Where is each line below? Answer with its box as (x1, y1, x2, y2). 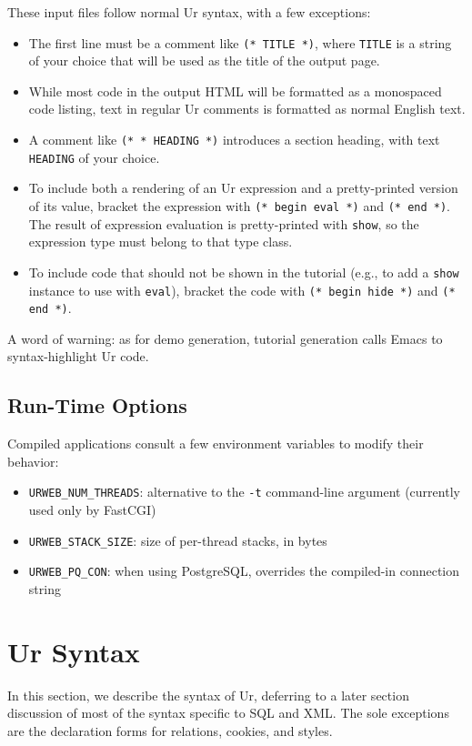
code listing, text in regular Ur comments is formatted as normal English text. (28, 99, 466, 118)
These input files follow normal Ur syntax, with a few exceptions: (7, 3, 371, 21)
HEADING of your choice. (28, 147, 160, 166)
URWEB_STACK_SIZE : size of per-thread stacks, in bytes (28, 530, 327, 549)
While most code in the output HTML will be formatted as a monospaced (28, 81, 442, 100)
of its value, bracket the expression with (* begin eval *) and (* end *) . (28, 196, 450, 215)
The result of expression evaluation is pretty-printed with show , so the (28, 214, 419, 233)
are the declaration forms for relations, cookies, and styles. (7, 721, 333, 740)
